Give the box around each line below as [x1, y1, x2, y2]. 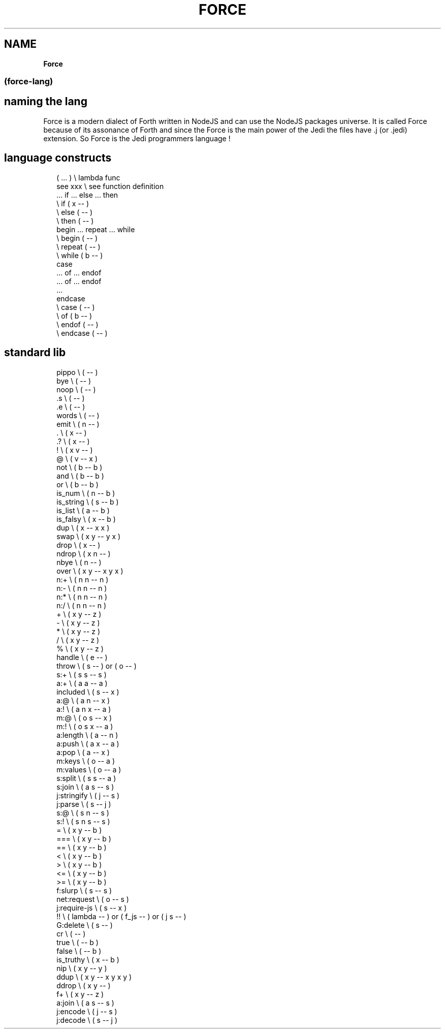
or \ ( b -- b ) [56, 480, 99, 489]
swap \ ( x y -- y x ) [56, 531, 121, 541]
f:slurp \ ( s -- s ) [56, 886, 112, 895]
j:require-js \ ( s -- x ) [56, 903, 127, 912]
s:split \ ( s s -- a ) [56, 773, 116, 782]
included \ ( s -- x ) [56, 687, 119, 696]
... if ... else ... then [56, 190, 118, 199]
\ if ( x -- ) [56, 199, 89, 208]
